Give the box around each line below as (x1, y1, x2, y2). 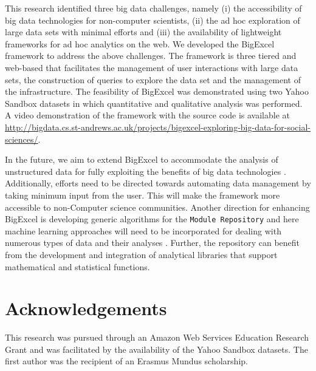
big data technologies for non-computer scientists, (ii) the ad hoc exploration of (5, 13, 300, 26)
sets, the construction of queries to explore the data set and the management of (5, 73, 301, 86)
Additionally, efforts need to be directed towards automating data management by (5, 177, 311, 189)
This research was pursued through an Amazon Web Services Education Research (5, 331, 309, 344)
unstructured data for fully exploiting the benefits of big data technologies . (5, 165, 286, 177)
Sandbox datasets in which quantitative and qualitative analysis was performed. (5, 97, 303, 109)
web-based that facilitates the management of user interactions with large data (5, 61, 298, 73)
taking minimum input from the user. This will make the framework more (5, 188, 280, 201)
